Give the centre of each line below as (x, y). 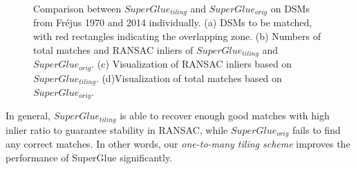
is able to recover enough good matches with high (225, 116)
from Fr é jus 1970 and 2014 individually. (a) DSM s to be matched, (173, 22)
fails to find (316, 129)
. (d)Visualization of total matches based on (189, 78)
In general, (28, 116)
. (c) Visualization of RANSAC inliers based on (192, 64)
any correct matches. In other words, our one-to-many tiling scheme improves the (178, 144)
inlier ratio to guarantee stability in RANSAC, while (117, 129)
